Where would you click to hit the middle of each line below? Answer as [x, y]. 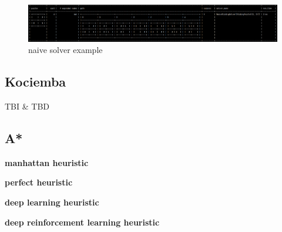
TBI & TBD [27, 106]
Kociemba [36, 82]
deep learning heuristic [52, 202]
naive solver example [66, 50]
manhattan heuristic [47, 162]
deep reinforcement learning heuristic [82, 222]
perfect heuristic [39, 182]
